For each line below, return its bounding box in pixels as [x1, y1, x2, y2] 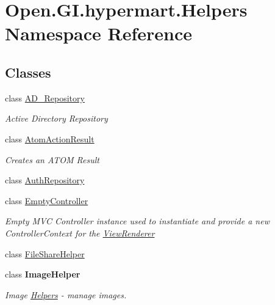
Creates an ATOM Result [5, 153, 100, 166]
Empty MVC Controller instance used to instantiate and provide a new [5, 215, 270, 227]
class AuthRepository [5, 174, 85, 186]
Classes [5, 62, 51, 81]
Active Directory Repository [5, 112, 108, 125]
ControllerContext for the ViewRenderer [5, 226, 155, 239]
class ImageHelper [5, 268, 80, 281]
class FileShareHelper [5, 247, 85, 260]
